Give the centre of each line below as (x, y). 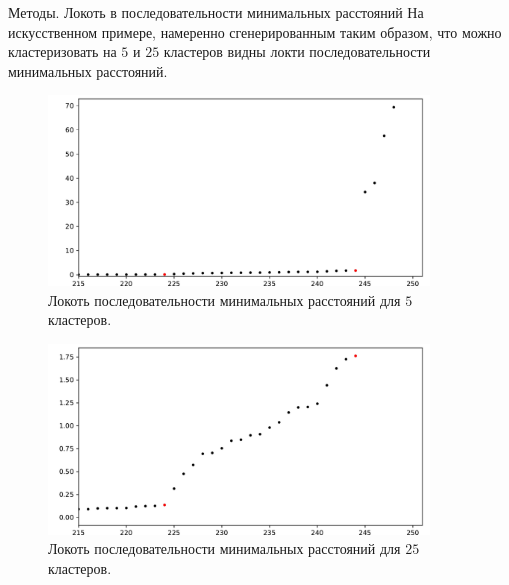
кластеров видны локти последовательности (297, 51)
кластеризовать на (62, 51)
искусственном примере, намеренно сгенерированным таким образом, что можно (255, 31)
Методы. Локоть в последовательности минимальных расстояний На (216, 12)
